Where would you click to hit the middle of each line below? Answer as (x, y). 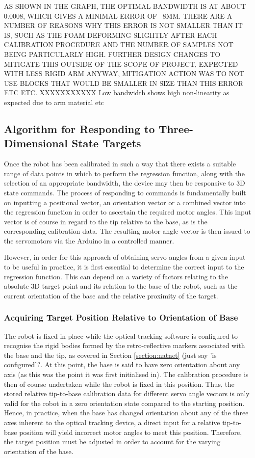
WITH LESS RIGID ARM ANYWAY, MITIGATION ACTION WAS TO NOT (124, 73)
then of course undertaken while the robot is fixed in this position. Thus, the (119, 384)
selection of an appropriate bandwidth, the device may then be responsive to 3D (125, 183)
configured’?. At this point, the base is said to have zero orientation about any (122, 364)
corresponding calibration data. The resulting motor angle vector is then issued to (127, 231)
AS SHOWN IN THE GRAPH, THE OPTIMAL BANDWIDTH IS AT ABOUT (125, 6)
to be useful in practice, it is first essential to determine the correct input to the (124, 267)
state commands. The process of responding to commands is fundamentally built (125, 192)
